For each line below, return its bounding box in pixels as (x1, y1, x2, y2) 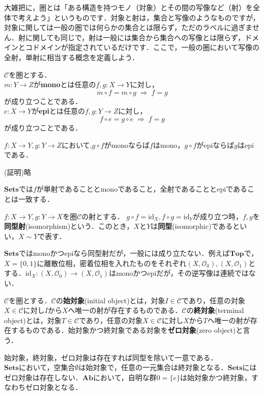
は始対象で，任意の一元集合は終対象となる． (78, 362, 228, 373)
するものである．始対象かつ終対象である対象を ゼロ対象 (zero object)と (11, 325, 243, 335)
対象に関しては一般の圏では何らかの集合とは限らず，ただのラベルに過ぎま (4, 22, 252, 33)
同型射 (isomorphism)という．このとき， (4, 221, 134, 231)
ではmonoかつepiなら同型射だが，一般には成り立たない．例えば (18, 248, 230, 258)
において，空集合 (18, 362, 75, 373)
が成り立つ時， (192, 210, 243, 221)
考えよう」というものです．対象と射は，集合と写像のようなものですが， (18, 12, 260, 22)
